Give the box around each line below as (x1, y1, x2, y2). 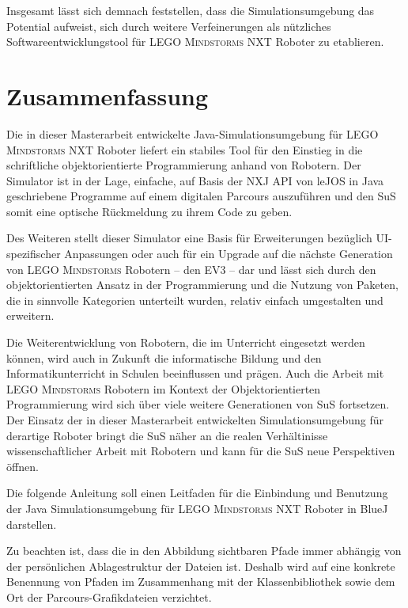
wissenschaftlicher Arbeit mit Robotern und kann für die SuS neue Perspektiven (6, 443, 395, 459)
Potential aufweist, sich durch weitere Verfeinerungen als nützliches (6, 17, 331, 34)
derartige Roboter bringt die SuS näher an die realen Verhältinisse (6, 427, 328, 443)
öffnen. (6, 458, 39, 474)
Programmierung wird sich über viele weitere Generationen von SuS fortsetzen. (6, 396, 390, 412)
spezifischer (6, 245, 61, 262)
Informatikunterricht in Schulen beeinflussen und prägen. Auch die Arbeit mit (6, 365, 384, 382)
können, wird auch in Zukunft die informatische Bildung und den (6, 349, 322, 366)
